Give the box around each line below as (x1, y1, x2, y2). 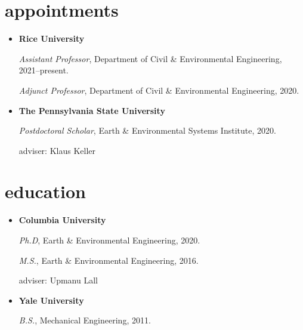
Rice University (18, 32, 85, 45)
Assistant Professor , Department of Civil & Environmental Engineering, (18, 52, 282, 64)
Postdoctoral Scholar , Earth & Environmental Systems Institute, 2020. (18, 124, 276, 137)
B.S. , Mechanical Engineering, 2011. (18, 314, 151, 326)
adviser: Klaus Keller (18, 144, 95, 156)
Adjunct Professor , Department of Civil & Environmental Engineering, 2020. (18, 84, 299, 96)
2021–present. (18, 64, 69, 76)
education (5, 179, 86, 203)
